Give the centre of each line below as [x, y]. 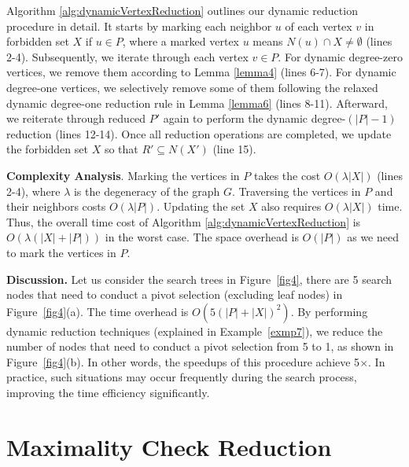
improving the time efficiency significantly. [108, 393]
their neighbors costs [56, 206]
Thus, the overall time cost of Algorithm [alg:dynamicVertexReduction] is [184, 221]
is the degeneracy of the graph [147, 191]
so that [121, 149]
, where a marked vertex [181, 41]
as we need [373, 237]
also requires [291, 206]
